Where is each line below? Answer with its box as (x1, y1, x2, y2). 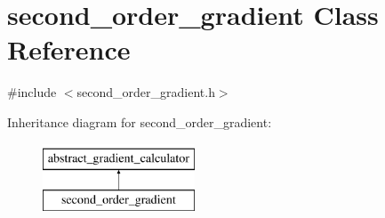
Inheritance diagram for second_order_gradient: (7, 112, 272, 131)
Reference (7, 31, 131, 68)
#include (7, 83, 57, 101)
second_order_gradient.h (76, 83, 215, 101)
